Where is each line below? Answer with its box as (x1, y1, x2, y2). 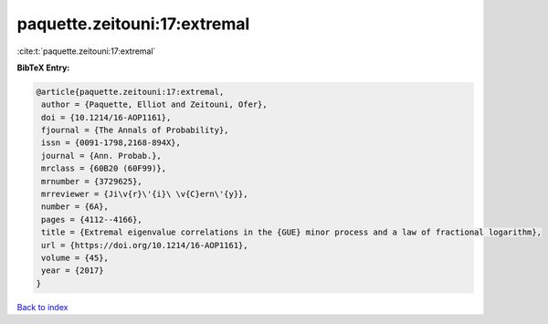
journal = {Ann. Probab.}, (41, 151, 162, 161)
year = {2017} (41, 266, 104, 276)
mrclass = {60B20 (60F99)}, (41, 163, 167, 173)
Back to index (16, 301, 68, 312)
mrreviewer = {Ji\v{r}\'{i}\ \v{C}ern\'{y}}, (41, 189, 248, 200)
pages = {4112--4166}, (41, 214, 143, 225)
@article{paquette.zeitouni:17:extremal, (36, 87, 225, 97)
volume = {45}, (41, 253, 110, 263)
